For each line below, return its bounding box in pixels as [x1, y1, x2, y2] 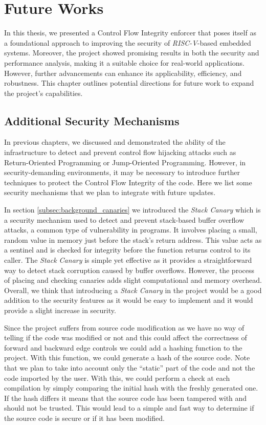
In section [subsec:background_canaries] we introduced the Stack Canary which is [4, 204, 261, 215]
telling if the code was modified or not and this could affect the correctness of [4, 332, 247, 343]
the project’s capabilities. [4, 87, 83, 98]
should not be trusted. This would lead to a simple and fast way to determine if [4, 402, 254, 413]
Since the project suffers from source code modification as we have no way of [4, 322, 245, 333]
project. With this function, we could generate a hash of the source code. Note [4, 352, 250, 363]
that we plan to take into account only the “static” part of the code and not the [4, 362, 255, 373]
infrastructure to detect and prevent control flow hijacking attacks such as [4, 147, 236, 158]
